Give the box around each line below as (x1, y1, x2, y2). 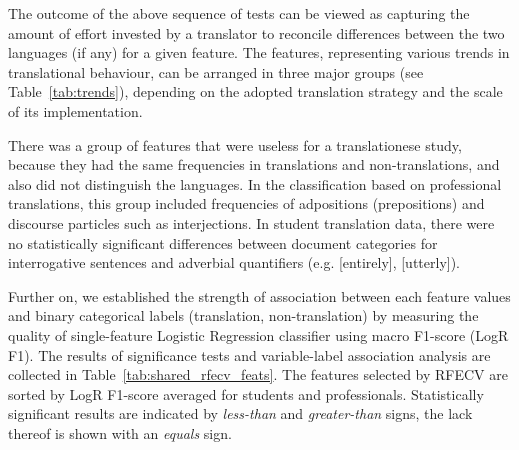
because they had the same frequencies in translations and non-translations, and (8, 154, 500, 175)
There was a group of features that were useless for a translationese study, (8, 134, 462, 155)
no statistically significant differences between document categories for (8, 232, 438, 253)
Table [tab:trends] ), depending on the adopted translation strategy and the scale (8, 81, 503, 102)
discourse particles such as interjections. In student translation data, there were (8, 212, 495, 233)
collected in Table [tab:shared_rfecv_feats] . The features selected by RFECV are (8, 364, 508, 385)
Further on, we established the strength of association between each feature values (8, 285, 511, 306)
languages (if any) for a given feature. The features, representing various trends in (8, 42, 510, 63)
